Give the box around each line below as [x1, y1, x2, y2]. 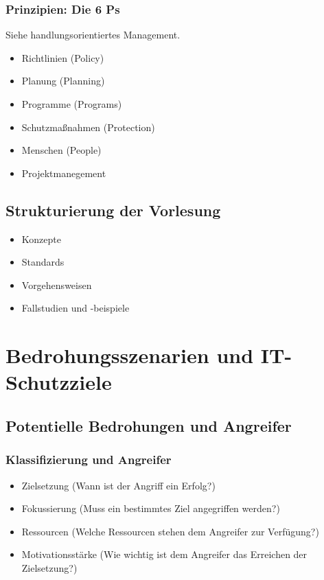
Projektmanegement [21, 165, 106, 180]
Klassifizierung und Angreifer [5, 451, 172, 468]
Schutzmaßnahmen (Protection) [21, 119, 155, 134]
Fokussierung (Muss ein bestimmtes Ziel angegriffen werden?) [21, 501, 280, 515]
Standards [21, 255, 65, 269]
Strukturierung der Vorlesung [5, 199, 221, 220]
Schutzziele [5, 368, 112, 396]
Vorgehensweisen [21, 277, 92, 292]
